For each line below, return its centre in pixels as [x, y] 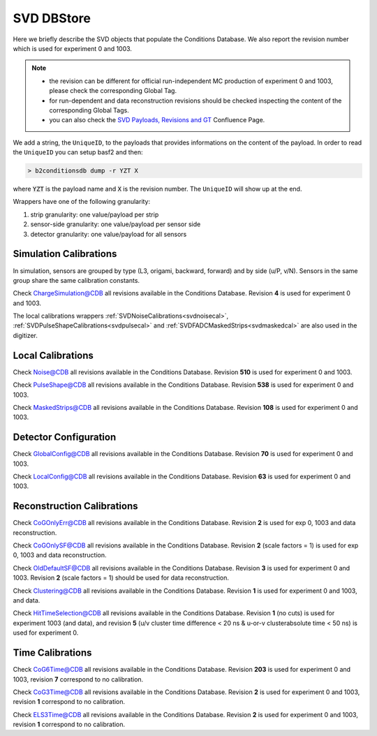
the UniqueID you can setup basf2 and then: [78, 152]
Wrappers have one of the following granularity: [82, 202]
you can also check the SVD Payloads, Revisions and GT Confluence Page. [157, 120]
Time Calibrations [52, 653]
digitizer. [25, 335]
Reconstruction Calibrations [75, 506]
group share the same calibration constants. [76, 280]
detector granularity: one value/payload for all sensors [109, 234]
